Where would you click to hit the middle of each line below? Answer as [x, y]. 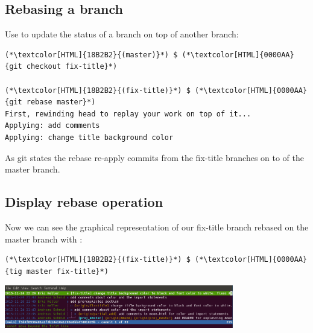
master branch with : [44, 239]
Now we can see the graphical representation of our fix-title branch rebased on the [157, 227]
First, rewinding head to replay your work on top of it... [128, 114]
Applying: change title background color [89, 137]
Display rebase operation [84, 202]
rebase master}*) [61, 102]
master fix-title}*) [67, 271]
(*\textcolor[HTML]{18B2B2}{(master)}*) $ [91, 55]
